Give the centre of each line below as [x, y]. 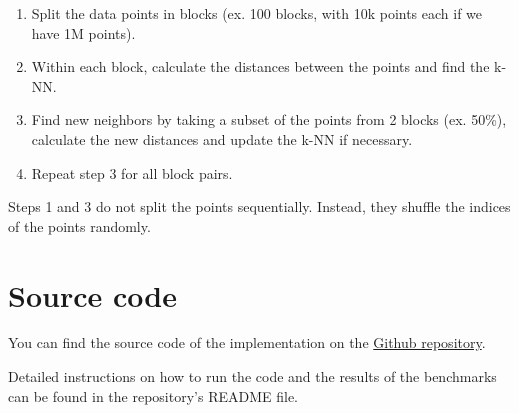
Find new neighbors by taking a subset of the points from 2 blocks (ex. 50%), [269, 119]
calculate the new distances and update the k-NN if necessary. [222, 138]
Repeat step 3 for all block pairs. [132, 172]
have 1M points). [83, 32]
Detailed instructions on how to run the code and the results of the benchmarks [252, 376]
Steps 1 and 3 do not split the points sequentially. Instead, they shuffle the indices [259, 206]
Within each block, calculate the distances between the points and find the [260, 66]
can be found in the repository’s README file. [153, 395]
